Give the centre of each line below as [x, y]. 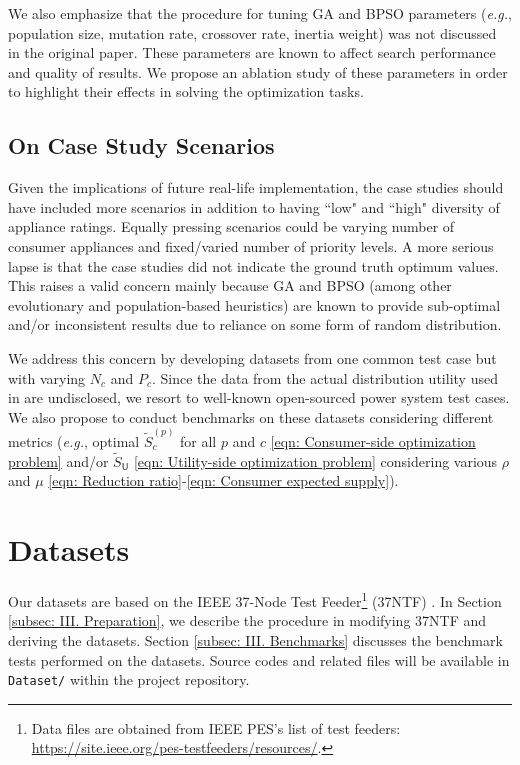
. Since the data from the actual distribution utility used [324, 377]
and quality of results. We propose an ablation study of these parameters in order [258, 71]
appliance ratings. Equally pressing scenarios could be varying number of [231, 226]
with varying [47, 377]
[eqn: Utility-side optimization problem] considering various [315, 460]
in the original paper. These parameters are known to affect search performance [252, 52]
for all [198, 440]
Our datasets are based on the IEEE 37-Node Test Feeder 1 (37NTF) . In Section [255, 599]
